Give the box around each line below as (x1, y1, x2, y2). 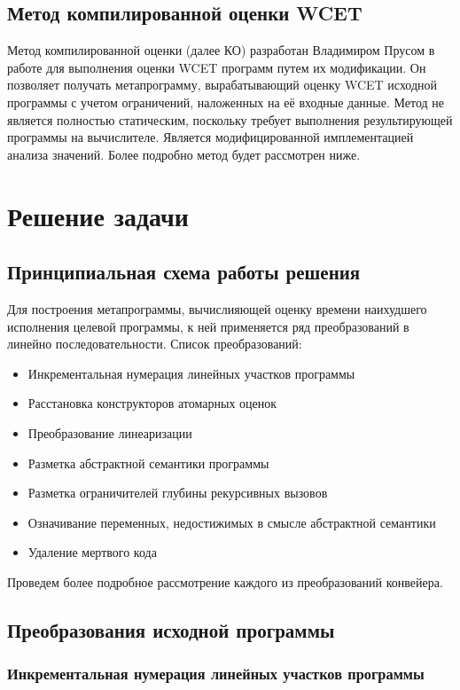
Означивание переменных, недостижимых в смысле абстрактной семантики (27, 513, 436, 531)
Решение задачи (7, 197, 189, 233)
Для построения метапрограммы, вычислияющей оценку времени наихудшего (7, 299, 427, 318)
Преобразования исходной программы (7, 616, 335, 643)
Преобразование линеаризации (27, 423, 192, 442)
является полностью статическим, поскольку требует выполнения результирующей (7, 110, 453, 129)
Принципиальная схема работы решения (7, 258, 361, 286)
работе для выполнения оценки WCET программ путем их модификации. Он (7, 58, 426, 76)
